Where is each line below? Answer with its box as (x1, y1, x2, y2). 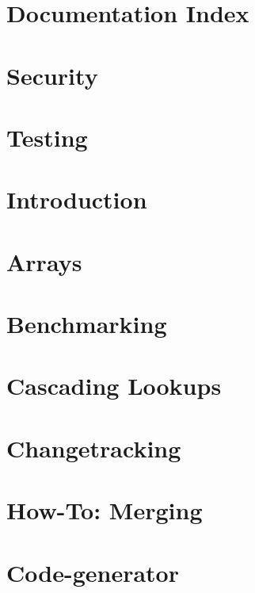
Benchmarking (6, 308, 167, 340)
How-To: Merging (6, 494, 203, 526)
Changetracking (6, 431, 181, 464)
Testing (6, 121, 88, 153)
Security (6, 59, 98, 91)
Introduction (6, 183, 147, 216)
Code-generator (6, 556, 179, 588)
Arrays (6, 245, 82, 277)
